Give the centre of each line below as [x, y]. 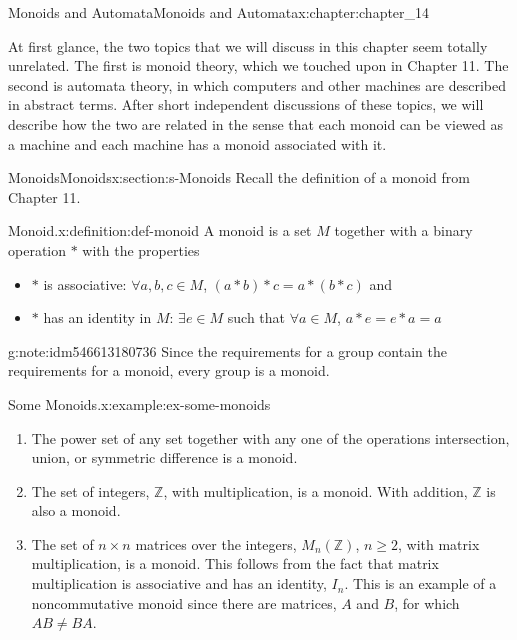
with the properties [141, 249]
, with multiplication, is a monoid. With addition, [315, 490]
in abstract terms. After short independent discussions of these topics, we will [246, 104]
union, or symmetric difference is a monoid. [164, 457]
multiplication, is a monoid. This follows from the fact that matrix [235, 563]
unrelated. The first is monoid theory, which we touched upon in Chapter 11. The [258, 65]
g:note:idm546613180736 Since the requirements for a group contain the [227, 350]
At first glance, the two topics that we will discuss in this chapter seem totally [248, 45]
